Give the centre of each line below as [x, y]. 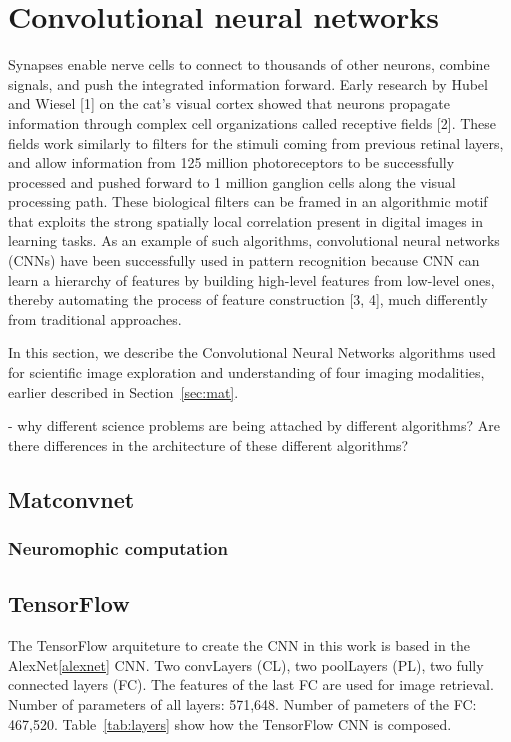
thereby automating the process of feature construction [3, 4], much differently [248, 299]
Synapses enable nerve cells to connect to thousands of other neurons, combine [249, 64]
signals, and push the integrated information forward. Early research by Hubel [248, 83]
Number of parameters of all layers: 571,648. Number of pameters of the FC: [242, 704]
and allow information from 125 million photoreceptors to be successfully [231, 162]
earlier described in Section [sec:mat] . [123, 391]
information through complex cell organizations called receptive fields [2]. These [252, 122]
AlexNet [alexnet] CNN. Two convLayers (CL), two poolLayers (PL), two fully [246, 664]
